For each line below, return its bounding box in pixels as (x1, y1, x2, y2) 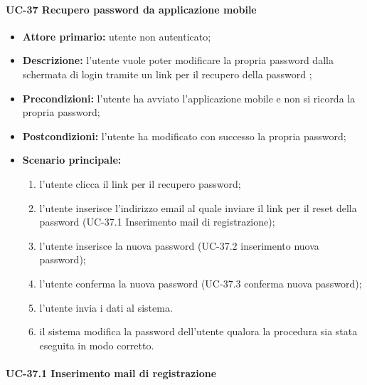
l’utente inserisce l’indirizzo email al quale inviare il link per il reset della (39, 200, 357, 215)
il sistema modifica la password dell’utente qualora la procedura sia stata (39, 324, 358, 339)
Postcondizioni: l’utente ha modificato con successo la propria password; (22, 128, 346, 143)
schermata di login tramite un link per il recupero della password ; (22, 66, 312, 81)
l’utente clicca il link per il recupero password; (39, 176, 241, 191)
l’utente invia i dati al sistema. (39, 300, 173, 315)
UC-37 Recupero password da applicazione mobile (6, 1, 257, 16)
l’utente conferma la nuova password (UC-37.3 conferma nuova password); (39, 275, 362, 290)
